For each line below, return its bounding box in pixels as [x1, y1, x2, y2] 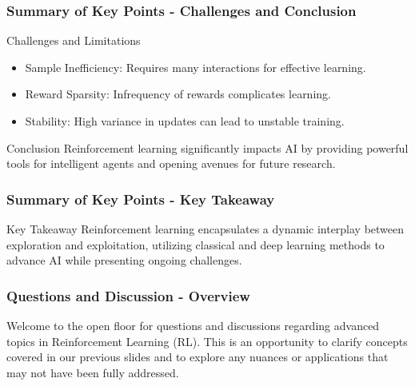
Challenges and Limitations [6, 32, 141, 49]
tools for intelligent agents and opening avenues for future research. [6, 155, 336, 172]
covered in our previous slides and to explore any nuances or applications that [6, 348, 389, 365]
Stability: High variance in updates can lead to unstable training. [25, 113, 345, 129]
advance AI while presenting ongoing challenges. [6, 252, 242, 269]
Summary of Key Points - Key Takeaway [6, 189, 275, 209]
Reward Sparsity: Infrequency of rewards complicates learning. [25, 86, 331, 102]
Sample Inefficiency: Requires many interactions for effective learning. [25, 58, 366, 75]
